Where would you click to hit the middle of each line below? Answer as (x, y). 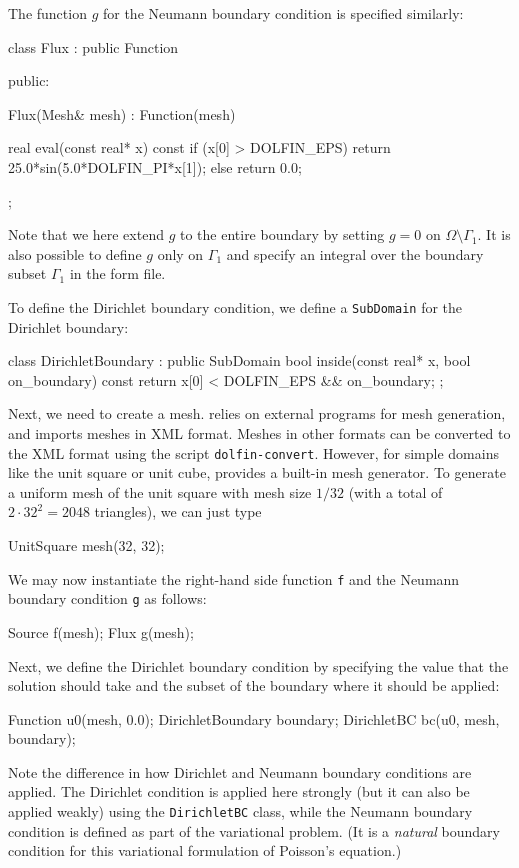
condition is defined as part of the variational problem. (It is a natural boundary (254, 830)
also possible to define (75, 253)
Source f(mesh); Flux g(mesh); (101, 631)
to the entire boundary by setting (282, 234)
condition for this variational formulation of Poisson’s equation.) (205, 850)
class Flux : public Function (93, 46)
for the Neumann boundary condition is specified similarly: (283, 13)
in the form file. (117, 273)
